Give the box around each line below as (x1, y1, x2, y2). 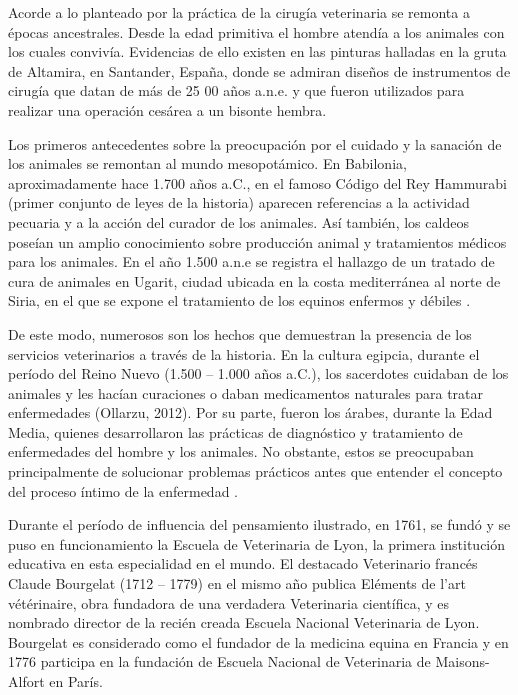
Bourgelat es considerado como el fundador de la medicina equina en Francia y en (8, 631, 509, 652)
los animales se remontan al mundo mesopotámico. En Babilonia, (8, 153, 407, 174)
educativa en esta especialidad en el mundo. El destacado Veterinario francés (8, 553, 478, 574)
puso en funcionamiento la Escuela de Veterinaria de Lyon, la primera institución (8, 533, 506, 554)
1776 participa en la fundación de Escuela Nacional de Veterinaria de (8, 651, 431, 672)
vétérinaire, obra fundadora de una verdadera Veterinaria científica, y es (8, 592, 450, 613)
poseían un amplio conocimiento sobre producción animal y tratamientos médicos (8, 231, 507, 252)
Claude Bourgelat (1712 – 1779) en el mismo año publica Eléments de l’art (8, 573, 466, 594)
